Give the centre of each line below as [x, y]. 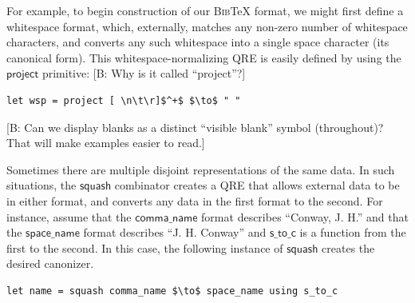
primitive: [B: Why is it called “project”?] [144, 73]
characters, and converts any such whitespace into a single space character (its [198, 42]
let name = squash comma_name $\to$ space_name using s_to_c [172, 291]
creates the [348, 247]
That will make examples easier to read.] [106, 143]
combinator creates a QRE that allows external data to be [257, 185]
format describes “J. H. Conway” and [175, 232]
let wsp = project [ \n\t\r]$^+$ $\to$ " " [124, 100]
